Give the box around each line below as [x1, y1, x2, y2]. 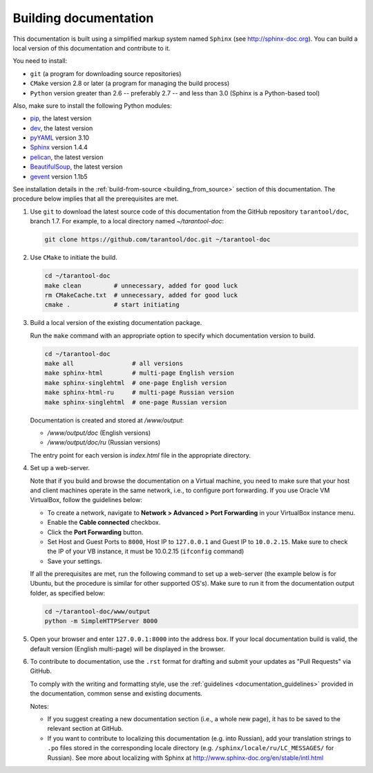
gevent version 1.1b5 [30, 172, 88, 180]
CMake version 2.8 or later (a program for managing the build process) [30, 80, 230, 88]
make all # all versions [44, 360, 183, 368]
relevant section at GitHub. [47, 725, 124, 733]
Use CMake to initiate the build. [30, 253, 117, 262]
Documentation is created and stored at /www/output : [30, 416, 184, 425]
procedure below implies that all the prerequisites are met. [12, 194, 179, 203]
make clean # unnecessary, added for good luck [44, 281, 238, 290]
